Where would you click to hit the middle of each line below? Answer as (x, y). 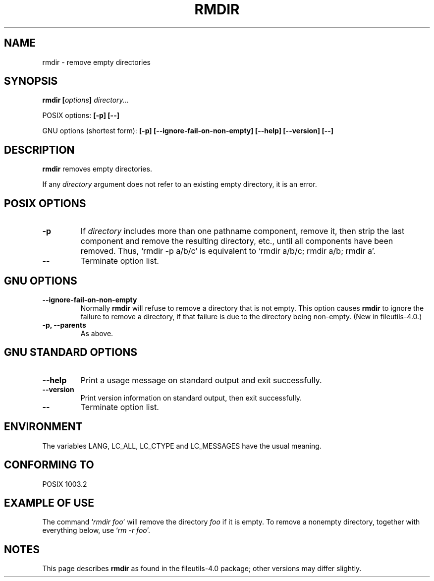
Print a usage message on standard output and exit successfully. (201, 380)
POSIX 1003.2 (65, 484)
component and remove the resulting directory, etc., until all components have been (237, 241)
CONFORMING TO (49, 465)
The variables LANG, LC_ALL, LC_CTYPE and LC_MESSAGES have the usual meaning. (182, 446)
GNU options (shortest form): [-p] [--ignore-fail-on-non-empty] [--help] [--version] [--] (188, 131)
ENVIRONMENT (43, 427)
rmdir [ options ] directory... (85, 100)
